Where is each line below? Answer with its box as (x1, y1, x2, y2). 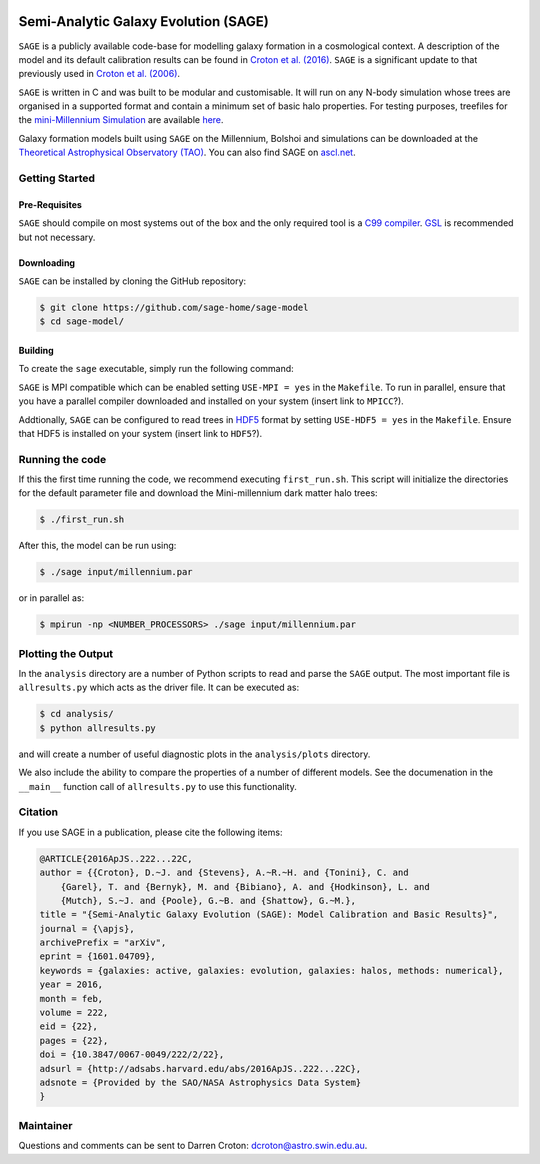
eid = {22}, (39, 1021, 99, 1032)
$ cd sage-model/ (39, 316, 125, 327)
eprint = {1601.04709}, (39, 951, 157, 962)
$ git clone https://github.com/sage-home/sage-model (39, 301, 309, 313)
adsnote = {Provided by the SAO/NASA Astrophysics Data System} (39, 1077, 362, 1088)
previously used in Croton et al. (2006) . (18, 68, 180, 80)
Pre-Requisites (18, 198, 82, 210)
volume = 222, (39, 1007, 109, 1019)
